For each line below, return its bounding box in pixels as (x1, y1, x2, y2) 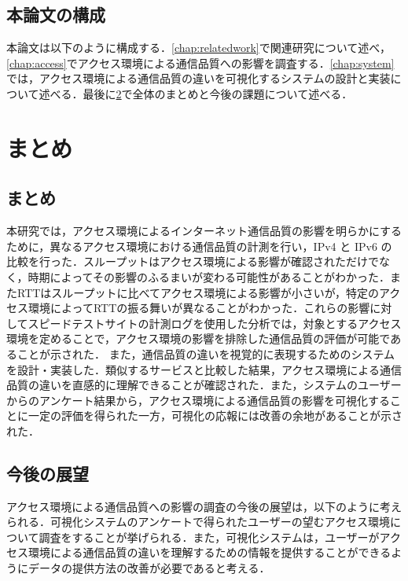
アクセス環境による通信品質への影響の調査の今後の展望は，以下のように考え (6, 498, 402, 514)
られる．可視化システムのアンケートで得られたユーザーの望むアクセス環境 (6, 513, 391, 530)
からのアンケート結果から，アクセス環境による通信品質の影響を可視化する (6, 392, 390, 408)
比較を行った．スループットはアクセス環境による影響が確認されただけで (6, 253, 380, 270)
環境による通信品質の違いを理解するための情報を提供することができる (28, 544, 391, 561)
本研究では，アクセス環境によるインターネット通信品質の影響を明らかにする (6, 222, 402, 239)
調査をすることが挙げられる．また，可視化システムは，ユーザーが (39, 528, 380, 545)
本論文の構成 (6, 2, 105, 27)
